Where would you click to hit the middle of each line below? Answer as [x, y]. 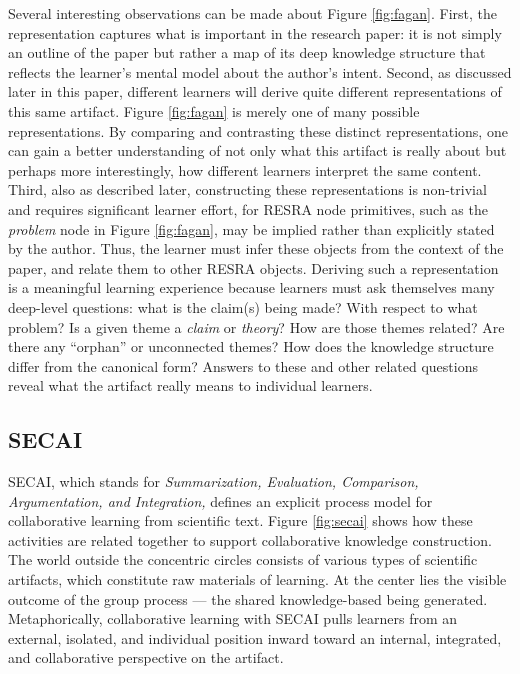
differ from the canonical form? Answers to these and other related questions [243, 365]
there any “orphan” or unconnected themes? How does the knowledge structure [251, 346]
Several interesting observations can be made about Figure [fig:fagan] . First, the [252, 13]
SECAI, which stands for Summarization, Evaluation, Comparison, [213, 481]
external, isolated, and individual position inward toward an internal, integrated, [255, 637]
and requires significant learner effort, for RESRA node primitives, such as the [248, 208]
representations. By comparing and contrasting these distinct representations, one [258, 130]
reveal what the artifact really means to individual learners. [190, 385]
